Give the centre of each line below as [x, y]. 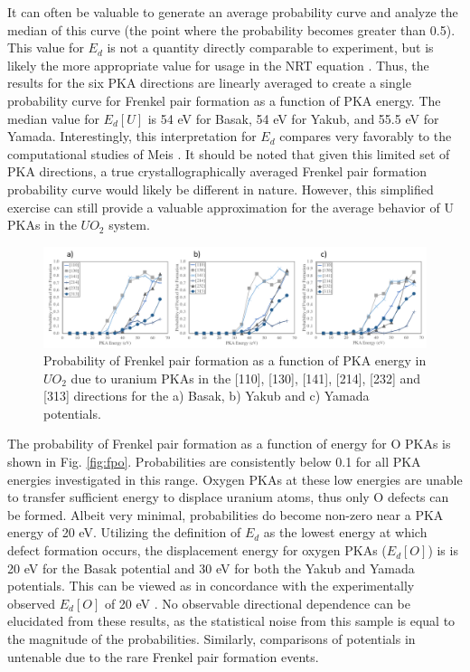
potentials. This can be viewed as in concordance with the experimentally [211, 586]
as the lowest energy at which [345, 532]
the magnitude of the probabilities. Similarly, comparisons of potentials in [211, 639]
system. [129, 225]
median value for [53, 118]
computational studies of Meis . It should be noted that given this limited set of [229, 153]
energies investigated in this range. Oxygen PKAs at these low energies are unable [235, 479]
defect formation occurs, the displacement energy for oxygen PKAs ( [197, 550]
